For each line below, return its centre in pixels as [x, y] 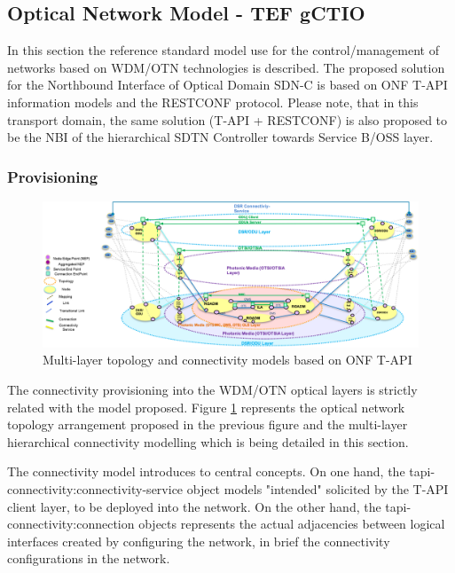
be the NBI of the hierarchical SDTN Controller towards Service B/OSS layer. [220, 137]
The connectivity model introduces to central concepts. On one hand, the [206, 471]
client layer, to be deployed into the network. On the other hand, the [194, 506]
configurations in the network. [89, 558]
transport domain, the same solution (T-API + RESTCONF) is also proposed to [227, 119]
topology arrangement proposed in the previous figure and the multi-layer [208, 424]
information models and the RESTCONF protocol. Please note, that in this [213, 102]
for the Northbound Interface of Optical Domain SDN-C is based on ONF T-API [227, 85]
